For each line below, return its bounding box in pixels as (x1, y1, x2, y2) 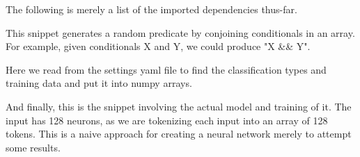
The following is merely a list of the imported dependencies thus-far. (6, 2, 297, 16)
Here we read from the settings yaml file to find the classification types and (6, 62, 327, 76)
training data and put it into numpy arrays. (6, 76, 192, 90)
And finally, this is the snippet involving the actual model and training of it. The (6, 99, 352, 113)
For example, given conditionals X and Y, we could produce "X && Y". (6, 39, 311, 53)
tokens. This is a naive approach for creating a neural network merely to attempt (6, 126, 352, 141)
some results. (6, 140, 61, 154)
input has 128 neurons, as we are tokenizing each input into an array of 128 (6, 113, 328, 127)
